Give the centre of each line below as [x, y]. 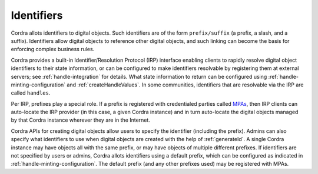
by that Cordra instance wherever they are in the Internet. [80, 120]
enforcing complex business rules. [53, 49]
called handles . [31, 93]
